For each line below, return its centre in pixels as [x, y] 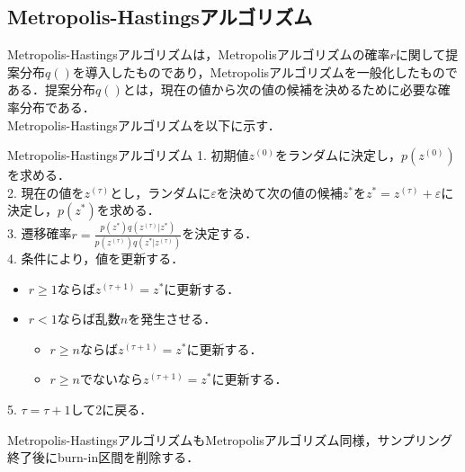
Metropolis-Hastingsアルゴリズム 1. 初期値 [128, 155]
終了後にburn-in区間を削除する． [103, 457]
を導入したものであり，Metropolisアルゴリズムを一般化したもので [265, 71]
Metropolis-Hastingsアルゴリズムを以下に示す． [144, 125]
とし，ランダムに [161, 192]
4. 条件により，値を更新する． [96, 258]
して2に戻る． [112, 409]
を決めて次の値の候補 [279, 192]
